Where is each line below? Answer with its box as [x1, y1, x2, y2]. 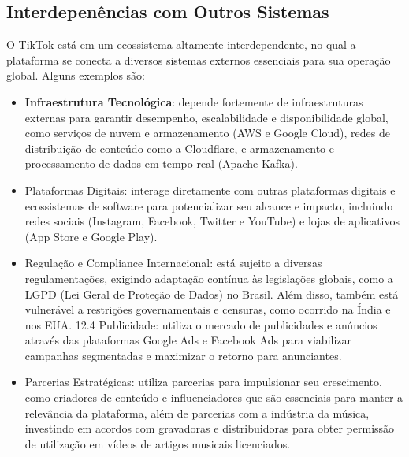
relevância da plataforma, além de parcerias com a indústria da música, [24, 404, 370, 421]
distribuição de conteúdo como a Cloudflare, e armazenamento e [24, 139, 334, 156]
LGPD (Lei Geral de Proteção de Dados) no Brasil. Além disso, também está [24, 285, 399, 302]
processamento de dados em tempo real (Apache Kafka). [24, 155, 298, 172]
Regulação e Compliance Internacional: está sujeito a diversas [24, 255, 322, 271]
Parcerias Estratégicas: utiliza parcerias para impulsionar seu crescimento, [24, 373, 382, 390]
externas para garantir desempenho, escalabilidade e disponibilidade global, [24, 109, 389, 125]
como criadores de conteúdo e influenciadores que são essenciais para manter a [24, 389, 403, 406]
